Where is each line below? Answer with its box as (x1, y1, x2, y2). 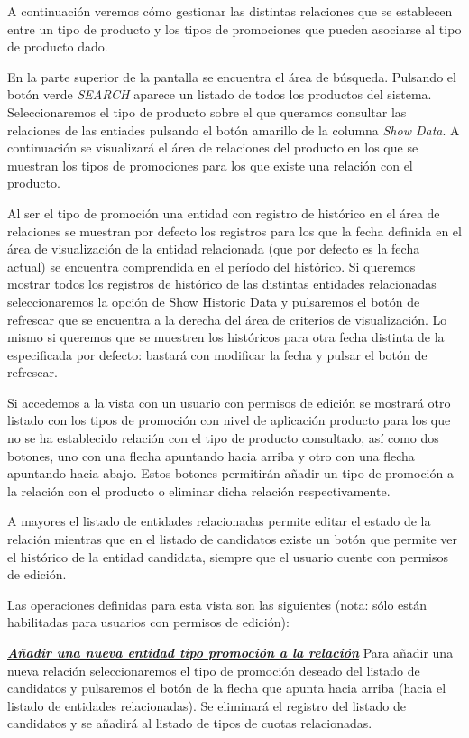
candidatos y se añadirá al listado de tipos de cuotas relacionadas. (7, 714, 372, 733)
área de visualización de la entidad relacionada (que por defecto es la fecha (7, 239, 420, 258)
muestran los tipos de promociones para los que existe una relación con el (7, 155, 413, 174)
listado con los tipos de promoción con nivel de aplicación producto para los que (7, 411, 451, 429)
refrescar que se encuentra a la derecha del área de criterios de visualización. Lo (7, 309, 447, 328)
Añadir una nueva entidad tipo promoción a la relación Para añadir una (7, 643, 454, 661)
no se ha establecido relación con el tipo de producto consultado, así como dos (7, 429, 439, 447)
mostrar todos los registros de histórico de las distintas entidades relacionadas (7, 274, 437, 293)
